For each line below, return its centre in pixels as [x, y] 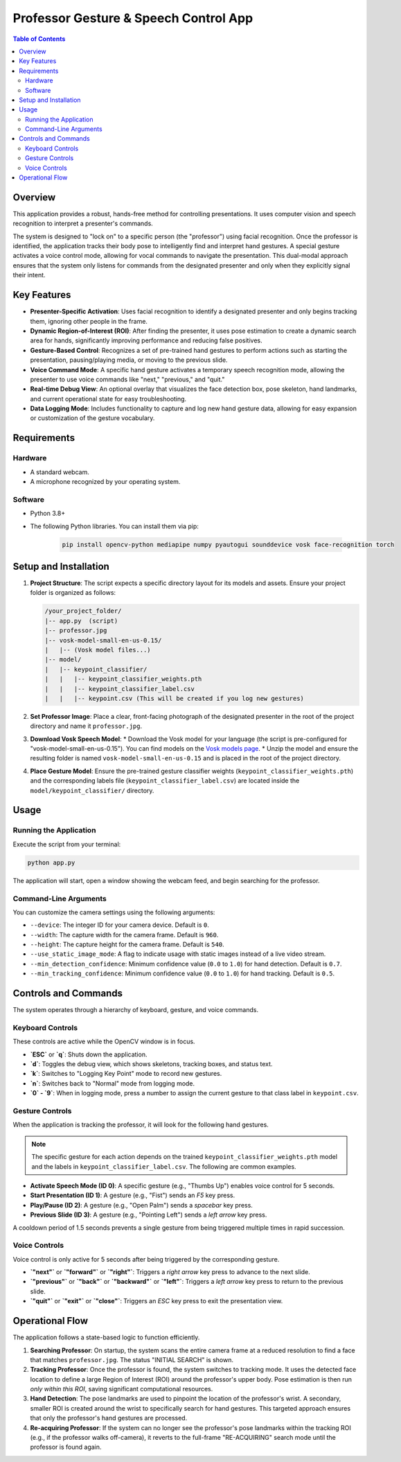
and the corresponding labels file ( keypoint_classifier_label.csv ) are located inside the [165, 781]
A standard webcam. [60, 472]
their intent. [29, 275]
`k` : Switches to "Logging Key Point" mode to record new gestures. [126, 1074]
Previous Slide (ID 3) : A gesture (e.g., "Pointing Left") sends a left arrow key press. [149, 1215]
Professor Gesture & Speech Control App [133, 18]
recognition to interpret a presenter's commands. [83, 224]
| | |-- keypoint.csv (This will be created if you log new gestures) [175, 698]
